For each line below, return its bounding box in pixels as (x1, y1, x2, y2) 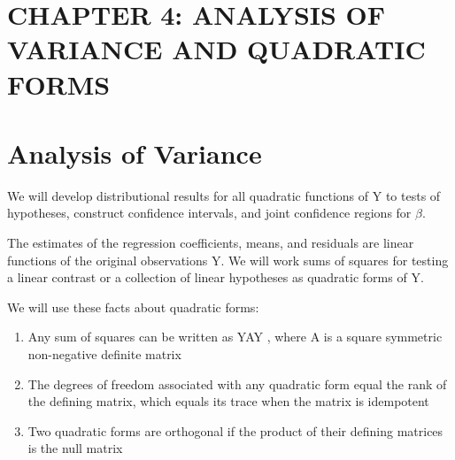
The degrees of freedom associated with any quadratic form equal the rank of (27, 374, 447, 393)
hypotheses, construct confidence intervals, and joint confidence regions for (7, 203, 412, 222)
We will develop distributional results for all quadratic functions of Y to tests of (7, 186, 441, 204)
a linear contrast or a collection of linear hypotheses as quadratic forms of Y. (7, 268, 424, 287)
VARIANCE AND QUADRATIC (7, 31, 426, 67)
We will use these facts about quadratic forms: (7, 297, 259, 316)
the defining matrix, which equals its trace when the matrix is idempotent (27, 392, 429, 410)
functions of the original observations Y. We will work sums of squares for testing (7, 250, 449, 269)
